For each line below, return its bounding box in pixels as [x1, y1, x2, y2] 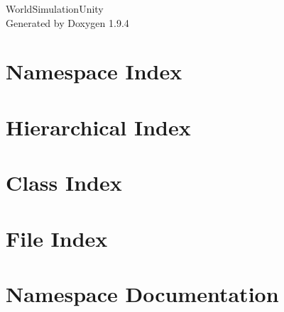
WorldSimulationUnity [6, 1, 104, 16]
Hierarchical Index [6, 112, 191, 141]
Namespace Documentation [6, 279, 279, 308]
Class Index [6, 168, 122, 197]
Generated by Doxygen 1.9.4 [6, 15, 129, 30]
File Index [6, 223, 108, 252]
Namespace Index [6, 57, 182, 86]
